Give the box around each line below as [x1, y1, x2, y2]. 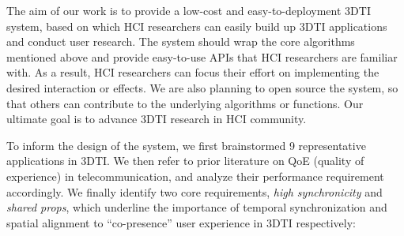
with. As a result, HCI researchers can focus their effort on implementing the [6, 64, 379, 81]
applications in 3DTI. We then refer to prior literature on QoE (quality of [6, 152, 364, 169]
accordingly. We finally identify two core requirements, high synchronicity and [6, 183, 383, 200]
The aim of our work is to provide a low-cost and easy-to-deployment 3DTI [6, 2, 371, 18]
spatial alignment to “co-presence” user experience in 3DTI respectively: [6, 214, 356, 230]
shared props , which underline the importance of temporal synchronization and [6, 199, 387, 215]
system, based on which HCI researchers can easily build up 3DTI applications [6, 17, 387, 34]
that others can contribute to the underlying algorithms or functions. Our [6, 95, 364, 111]
